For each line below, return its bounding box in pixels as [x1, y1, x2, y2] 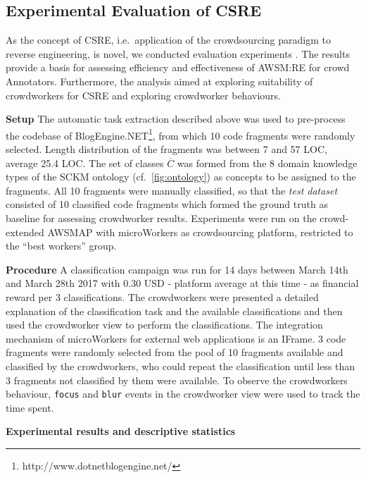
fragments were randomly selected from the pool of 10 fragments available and [6, 345, 343, 360]
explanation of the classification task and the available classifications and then [6, 303, 343, 318]
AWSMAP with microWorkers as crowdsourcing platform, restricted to [47, 224, 353, 239]
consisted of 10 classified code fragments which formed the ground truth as [6, 197, 328, 212]
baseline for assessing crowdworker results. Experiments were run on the [6, 210, 317, 225]
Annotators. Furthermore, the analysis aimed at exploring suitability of [6, 73, 313, 88]
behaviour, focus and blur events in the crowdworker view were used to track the [6, 386, 360, 401]
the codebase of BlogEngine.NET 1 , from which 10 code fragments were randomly [6, 125, 355, 142]
